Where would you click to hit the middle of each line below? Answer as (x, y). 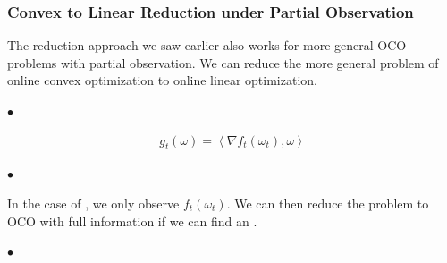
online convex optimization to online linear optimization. (162, 80)
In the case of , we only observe (93, 204)
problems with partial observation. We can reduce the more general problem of (223, 62)
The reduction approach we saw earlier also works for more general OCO (207, 45)
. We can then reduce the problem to (328, 204)
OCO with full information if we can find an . (132, 221)
